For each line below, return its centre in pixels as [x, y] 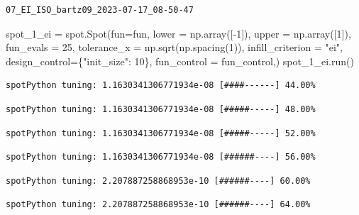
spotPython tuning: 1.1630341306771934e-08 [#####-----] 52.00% [161, 133]
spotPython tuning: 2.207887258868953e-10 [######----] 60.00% [158, 181]
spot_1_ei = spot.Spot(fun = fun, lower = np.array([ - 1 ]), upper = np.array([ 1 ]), [178, 33]
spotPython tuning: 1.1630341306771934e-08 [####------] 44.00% [161, 86]
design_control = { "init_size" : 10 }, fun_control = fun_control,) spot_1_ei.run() [180, 61]
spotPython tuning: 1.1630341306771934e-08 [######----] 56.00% [161, 157]
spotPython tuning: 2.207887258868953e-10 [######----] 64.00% [158, 205]
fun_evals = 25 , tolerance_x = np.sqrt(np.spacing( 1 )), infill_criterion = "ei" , [175, 47]
